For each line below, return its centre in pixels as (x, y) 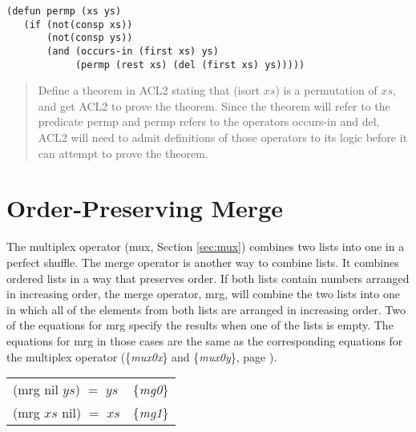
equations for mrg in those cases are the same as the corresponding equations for (205, 340)
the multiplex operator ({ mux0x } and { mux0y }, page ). (142, 356)
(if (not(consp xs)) (78, 24)
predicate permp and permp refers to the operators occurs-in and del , (209, 121)
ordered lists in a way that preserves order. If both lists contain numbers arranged (208, 278)
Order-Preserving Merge (145, 208)
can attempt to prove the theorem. (123, 153)
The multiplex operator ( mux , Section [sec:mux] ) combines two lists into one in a (206, 246)
